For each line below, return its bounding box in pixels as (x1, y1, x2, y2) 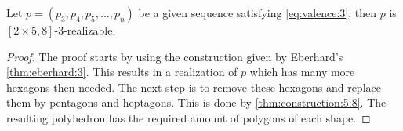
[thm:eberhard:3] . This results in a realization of (6, 64, 238, 80)
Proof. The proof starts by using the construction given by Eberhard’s (6, 48, 343, 64)
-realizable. (64, 22, 116, 38)
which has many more (249, 64, 355, 80)
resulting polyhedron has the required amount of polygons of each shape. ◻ (6, 109, 371, 126)
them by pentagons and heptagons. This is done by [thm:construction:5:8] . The (6, 94, 387, 111)
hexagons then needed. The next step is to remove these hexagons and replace (6, 78, 381, 95)
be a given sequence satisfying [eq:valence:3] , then (138, 5, 377, 20)
